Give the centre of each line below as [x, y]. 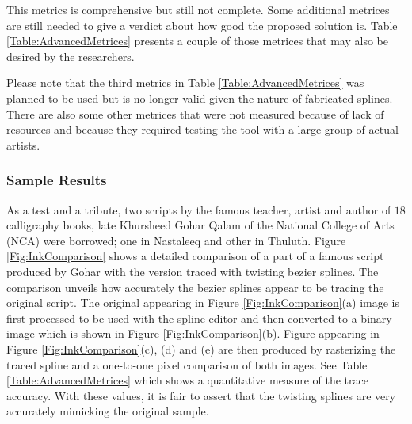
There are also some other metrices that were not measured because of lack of [195, 114]
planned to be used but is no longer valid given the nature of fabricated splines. [200, 98]
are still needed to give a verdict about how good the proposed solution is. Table [202, 25]
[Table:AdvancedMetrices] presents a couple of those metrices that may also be [197, 41]
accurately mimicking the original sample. [108, 411]
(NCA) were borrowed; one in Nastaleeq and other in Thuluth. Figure [176, 240]
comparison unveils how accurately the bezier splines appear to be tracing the [195, 287]
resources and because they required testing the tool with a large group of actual [202, 129]
